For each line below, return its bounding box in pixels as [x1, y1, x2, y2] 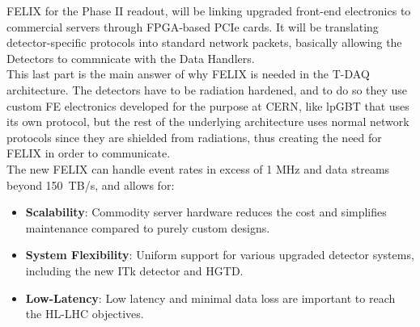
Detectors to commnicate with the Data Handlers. [6, 49, 255, 66]
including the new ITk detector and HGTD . [25, 262, 244, 279]
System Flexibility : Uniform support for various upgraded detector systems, [25, 246, 414, 263]
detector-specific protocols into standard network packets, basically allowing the [6, 34, 402, 51]
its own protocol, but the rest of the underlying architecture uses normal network [6, 113, 409, 130]
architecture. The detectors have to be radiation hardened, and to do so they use [6, 81, 408, 98]
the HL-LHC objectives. [25, 305, 144, 322]
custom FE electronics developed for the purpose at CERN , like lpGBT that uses [6, 97, 409, 114]
